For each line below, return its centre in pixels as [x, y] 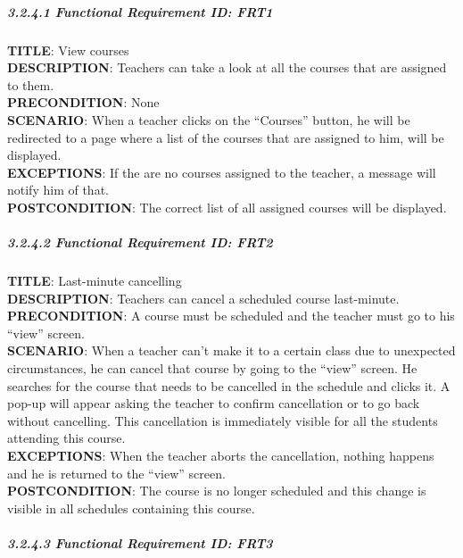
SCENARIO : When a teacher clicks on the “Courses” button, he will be [209, 119]
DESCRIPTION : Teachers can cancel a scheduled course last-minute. [203, 298]
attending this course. [66, 438]
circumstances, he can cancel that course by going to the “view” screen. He [212, 368]
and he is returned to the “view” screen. [116, 473]
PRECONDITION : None [83, 102]
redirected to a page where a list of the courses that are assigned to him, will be [226, 137]
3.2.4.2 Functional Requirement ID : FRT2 [140, 242]
